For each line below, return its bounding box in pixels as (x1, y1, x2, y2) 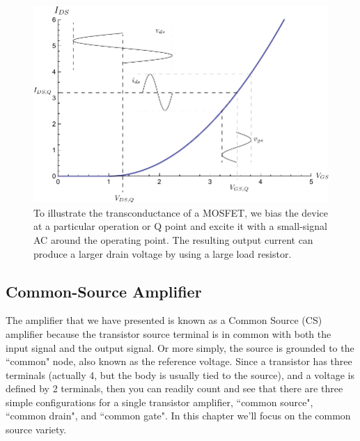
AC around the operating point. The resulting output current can (33, 232, 313, 247)
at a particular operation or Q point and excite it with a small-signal (33, 219, 327, 233)
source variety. (6, 422, 67, 437)
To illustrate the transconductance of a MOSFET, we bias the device (33, 205, 329, 219)
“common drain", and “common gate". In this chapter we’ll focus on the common (6, 408, 351, 423)
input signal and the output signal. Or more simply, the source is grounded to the (6, 340, 354, 355)
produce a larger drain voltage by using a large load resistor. (33, 246, 292, 261)
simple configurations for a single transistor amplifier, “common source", (6, 394, 313, 409)
